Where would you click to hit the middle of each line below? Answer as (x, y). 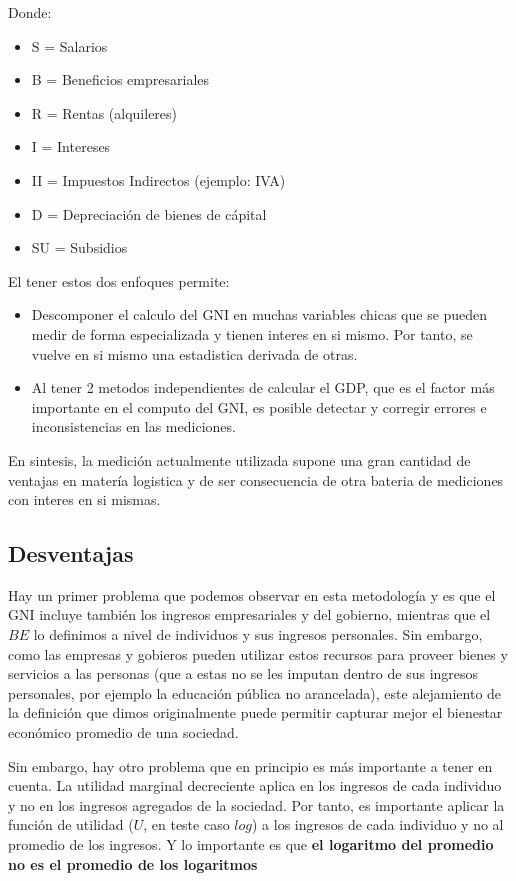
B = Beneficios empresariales (120, 79)
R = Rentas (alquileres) (104, 112)
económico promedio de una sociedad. (123, 732)
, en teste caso (186, 824)
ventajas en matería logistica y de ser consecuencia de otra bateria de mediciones (256, 479)
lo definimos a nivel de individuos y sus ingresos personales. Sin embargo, (258, 634)
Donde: (30, 12)
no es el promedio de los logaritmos (133, 863)
